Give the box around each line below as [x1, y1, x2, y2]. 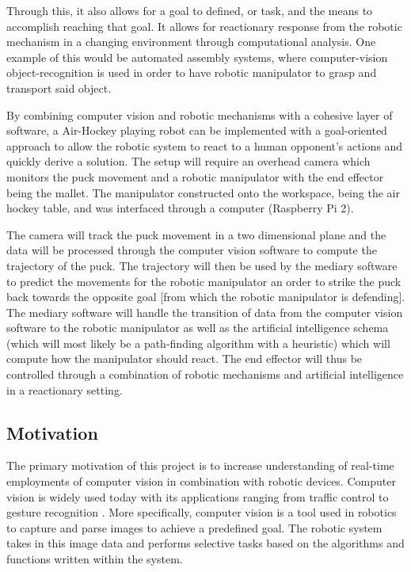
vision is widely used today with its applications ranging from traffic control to [6, 488, 389, 505]
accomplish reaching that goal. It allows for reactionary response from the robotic [6, 17, 402, 34]
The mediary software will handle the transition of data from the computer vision [6, 303, 403, 320]
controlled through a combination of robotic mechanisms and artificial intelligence [6, 366, 404, 383]
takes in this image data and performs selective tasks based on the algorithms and [6, 535, 405, 551]
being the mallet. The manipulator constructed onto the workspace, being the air [6, 184, 400, 200]
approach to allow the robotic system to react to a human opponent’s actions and [6, 137, 403, 154]
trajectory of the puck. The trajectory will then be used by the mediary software [6, 257, 398, 273]
